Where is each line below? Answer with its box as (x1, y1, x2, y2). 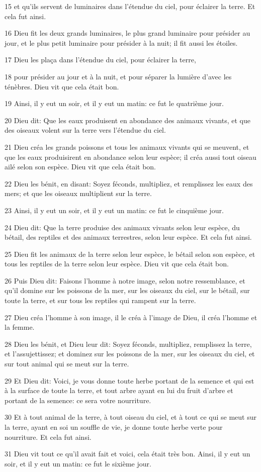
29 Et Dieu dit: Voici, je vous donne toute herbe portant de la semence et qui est (5, 375, 254, 386)
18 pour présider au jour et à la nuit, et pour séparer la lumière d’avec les (5, 71, 232, 81)
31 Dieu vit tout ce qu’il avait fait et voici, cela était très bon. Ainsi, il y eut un (5, 448, 250, 459)
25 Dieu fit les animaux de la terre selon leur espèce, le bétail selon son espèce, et (5, 248, 255, 259)
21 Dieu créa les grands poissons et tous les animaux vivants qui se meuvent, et (5, 141, 249, 152)
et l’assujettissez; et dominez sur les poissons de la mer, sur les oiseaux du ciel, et (5, 348, 255, 359)
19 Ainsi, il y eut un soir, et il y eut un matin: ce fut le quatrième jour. (5, 98, 224, 109)
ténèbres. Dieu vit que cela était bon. (5, 81, 119, 91)
